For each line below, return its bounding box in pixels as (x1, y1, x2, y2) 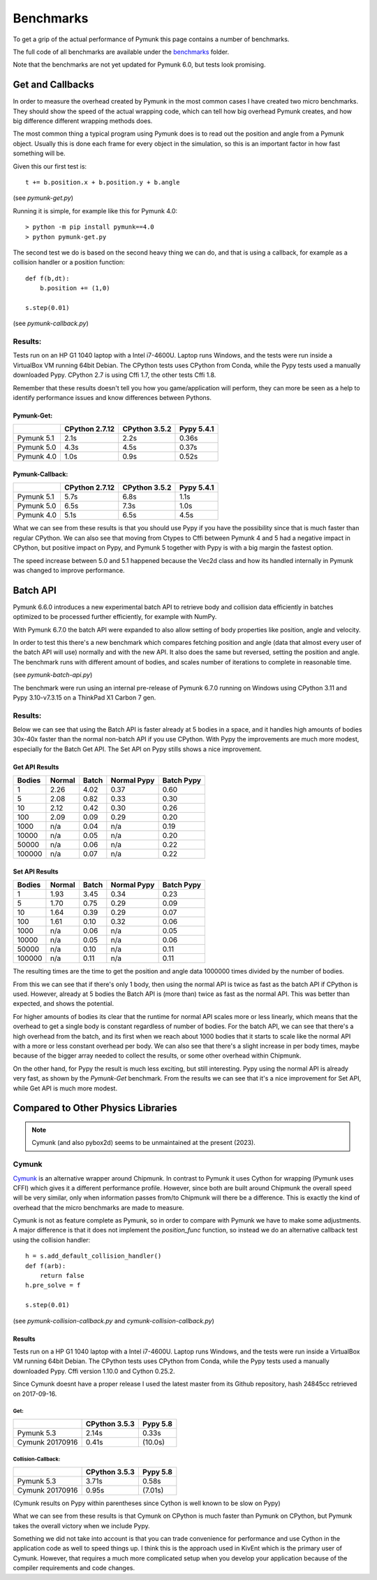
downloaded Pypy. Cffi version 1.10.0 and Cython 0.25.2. (13, 1367, 175, 1375)
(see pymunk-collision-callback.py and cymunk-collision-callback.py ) (13, 1316, 214, 1325)
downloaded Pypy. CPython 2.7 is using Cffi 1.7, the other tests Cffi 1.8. (13, 371, 216, 379)
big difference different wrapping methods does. (13, 117, 153, 125)
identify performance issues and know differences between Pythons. (13, 393, 212, 401)
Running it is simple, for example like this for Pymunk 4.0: (13, 206, 178, 215)
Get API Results (13, 762, 59, 771)
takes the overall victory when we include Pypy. (13, 1521, 150, 1530)
